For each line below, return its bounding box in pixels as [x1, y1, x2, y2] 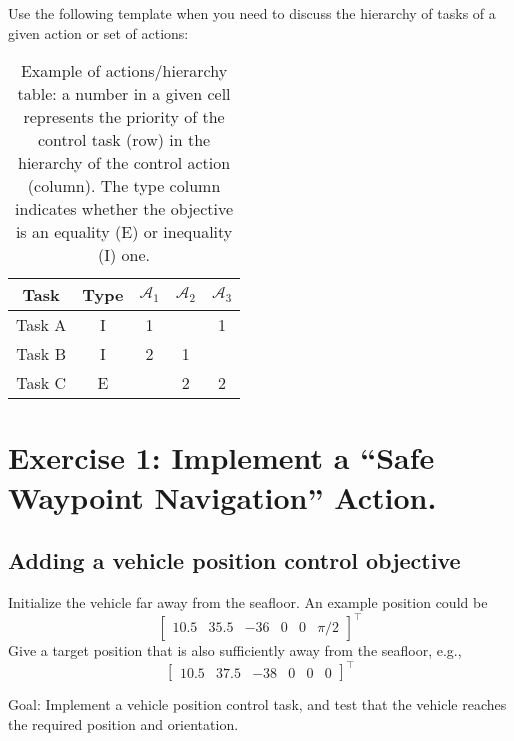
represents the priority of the [23, 105, 225, 129]
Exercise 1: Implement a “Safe [8, 437, 435, 478]
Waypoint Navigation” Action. [8, 476, 437, 517]
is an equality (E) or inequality [15, 220, 233, 244]
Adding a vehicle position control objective [8, 545, 461, 576]
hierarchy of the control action [17, 151, 231, 175]
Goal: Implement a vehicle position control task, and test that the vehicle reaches [8, 694, 507, 715]
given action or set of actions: [8, 22, 189, 43]
